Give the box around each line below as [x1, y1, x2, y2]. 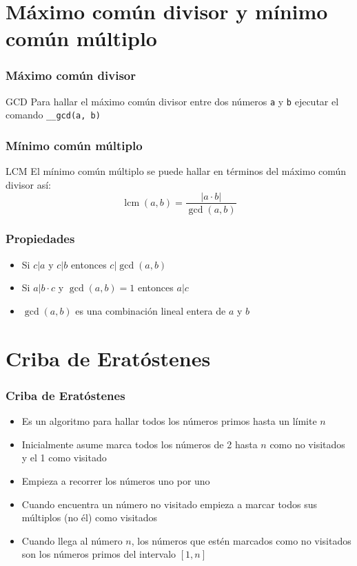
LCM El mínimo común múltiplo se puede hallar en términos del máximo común [6, 164, 347, 178]
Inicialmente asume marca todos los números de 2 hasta [21, 437, 258, 451]
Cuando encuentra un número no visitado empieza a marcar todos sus [21, 496, 318, 511]
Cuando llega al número [21, 533, 123, 547]
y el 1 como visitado [21, 450, 107, 465]
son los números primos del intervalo [21, 547, 176, 561]
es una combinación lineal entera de [75, 303, 226, 317]
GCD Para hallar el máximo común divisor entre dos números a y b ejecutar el [6, 94, 339, 108]
